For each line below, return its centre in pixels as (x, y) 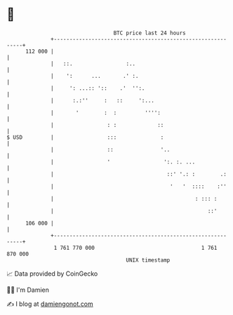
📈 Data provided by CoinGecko (52, 274)
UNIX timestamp (148, 260)
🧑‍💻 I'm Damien (28, 290)
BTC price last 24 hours (150, 33)
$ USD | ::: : (85, 137)
